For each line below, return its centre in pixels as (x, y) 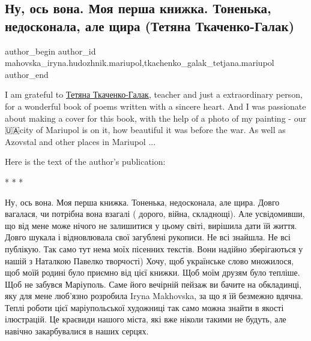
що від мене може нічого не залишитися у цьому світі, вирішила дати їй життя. (151, 225)
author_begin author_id (50, 51)
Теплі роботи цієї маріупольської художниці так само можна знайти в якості (144, 307)
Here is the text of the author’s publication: (85, 162)
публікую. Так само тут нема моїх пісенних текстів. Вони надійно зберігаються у (154, 248)
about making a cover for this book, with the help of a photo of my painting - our (155, 118)
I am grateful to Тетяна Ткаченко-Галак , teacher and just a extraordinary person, (154, 94)
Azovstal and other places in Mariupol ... (80, 141)
